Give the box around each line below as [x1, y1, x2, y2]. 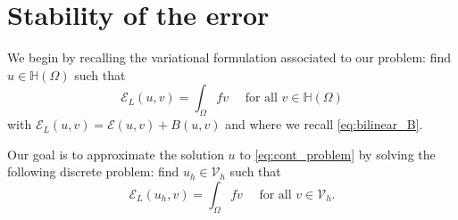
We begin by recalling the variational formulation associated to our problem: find [7, 48, 452, 67]
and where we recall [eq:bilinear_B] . [225, 115, 423, 134]
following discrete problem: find [7, 162, 179, 181]
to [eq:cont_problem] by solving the [239, 144, 436, 163]
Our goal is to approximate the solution [7, 144, 224, 163]
